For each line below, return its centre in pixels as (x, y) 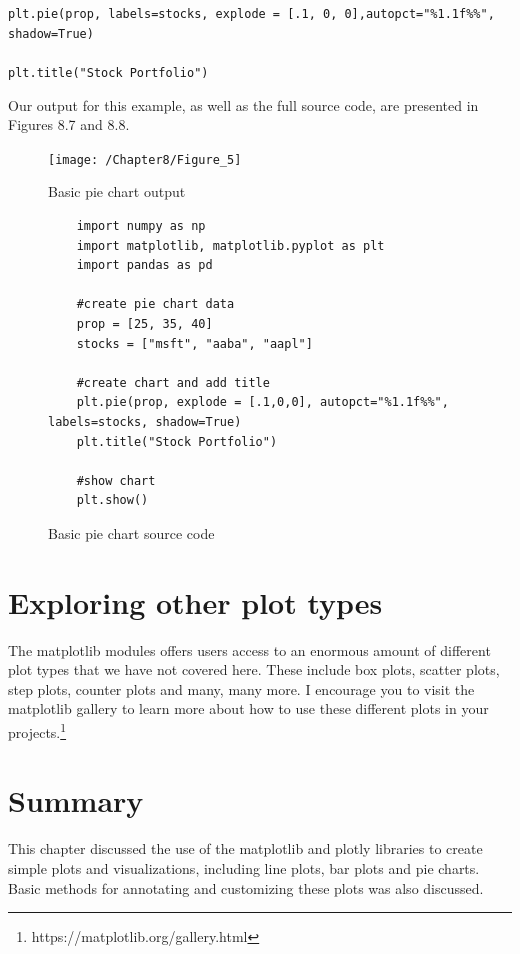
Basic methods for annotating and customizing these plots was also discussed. (246, 887)
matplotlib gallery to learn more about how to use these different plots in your (248, 708)
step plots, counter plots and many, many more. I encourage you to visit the (241, 688)
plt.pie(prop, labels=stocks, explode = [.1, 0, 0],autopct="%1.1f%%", (251, 14)
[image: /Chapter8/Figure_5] (145, 159)
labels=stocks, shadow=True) (145, 421)
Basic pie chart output (117, 191)
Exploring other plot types (195, 601)
